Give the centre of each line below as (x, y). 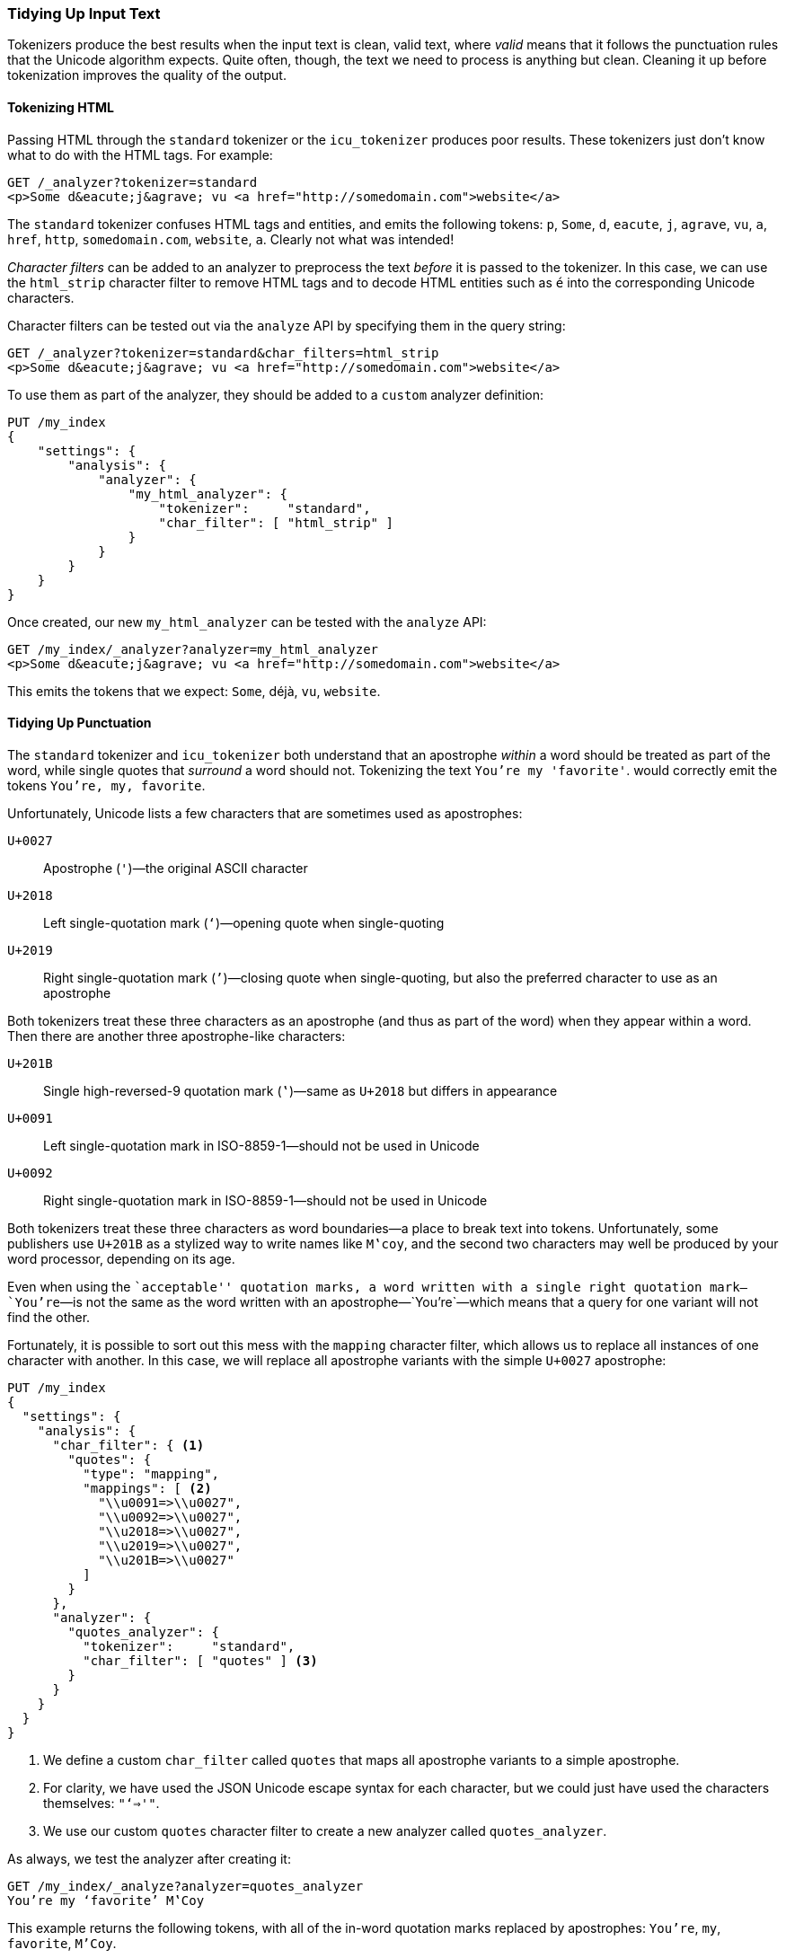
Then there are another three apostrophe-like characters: (177, 1036)
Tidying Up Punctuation (79, 723)
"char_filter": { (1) (128, 1445)
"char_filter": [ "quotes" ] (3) (200, 1660)
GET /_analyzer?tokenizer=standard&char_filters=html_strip (223, 353)
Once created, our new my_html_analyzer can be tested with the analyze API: (247, 622)
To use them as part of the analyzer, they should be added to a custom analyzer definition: (275, 394)
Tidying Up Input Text (84, 13)
